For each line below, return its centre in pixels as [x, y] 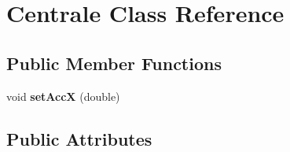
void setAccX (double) [63, 96]
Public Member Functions [114, 63]
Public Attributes [79, 138]
